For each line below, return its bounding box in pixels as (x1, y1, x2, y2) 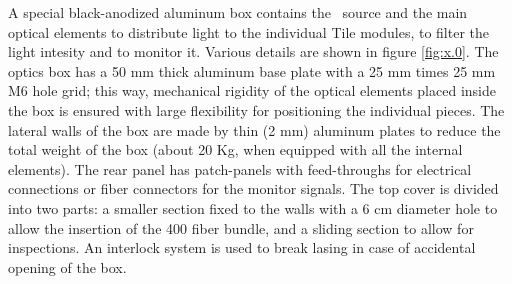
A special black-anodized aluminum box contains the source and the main (8, 2, 468, 22)
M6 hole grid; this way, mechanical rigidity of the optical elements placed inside (8, 80, 496, 101)
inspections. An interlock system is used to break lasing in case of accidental (8, 237, 476, 258)
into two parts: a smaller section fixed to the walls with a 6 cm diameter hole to (8, 197, 498, 218)
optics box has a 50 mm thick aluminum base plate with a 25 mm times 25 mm (8, 60, 496, 81)
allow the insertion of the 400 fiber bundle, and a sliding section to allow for (8, 217, 474, 238)
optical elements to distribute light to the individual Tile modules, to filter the (8, 21, 489, 42)
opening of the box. (8, 256, 127, 277)
